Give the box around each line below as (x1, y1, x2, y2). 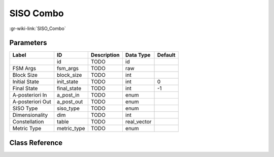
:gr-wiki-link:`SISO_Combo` (9, 25, 66, 32)
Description (90, 51, 120, 58)
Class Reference (9, 138, 63, 147)
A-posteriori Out (12, 98, 51, 105)
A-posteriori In (12, 91, 47, 99)
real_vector (125, 118, 152, 125)
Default (157, 51, 176, 58)
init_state (56, 78, 79, 85)
